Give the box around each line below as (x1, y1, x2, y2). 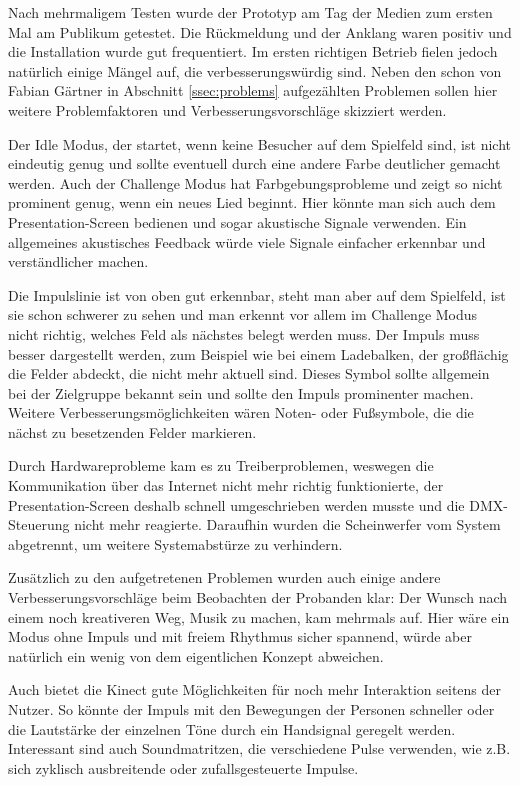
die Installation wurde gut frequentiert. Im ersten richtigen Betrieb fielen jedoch (8, 41, 498, 62)
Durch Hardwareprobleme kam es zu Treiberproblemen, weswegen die (8, 455, 434, 476)
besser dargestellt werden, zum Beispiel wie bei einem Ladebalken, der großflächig (8, 343, 509, 364)
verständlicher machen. (8, 251, 149, 272)
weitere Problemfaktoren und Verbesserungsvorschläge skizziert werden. (8, 99, 447, 120)
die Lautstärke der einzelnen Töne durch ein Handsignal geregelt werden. (8, 718, 456, 739)
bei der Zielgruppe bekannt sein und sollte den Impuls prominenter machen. (8, 382, 474, 403)
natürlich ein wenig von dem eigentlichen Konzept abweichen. (8, 645, 384, 666)
